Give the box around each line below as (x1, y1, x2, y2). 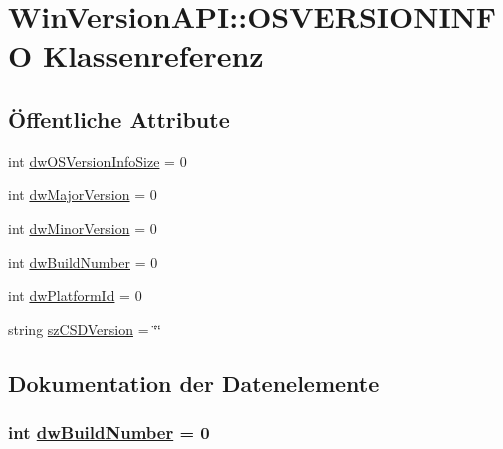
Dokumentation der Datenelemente (8, 367, 380, 398)
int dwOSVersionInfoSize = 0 (8, 150, 187, 171)
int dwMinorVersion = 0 (8, 217, 157, 238)
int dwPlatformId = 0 (8, 285, 142, 306)
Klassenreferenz (42, 35, 264, 76)
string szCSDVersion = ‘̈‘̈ (8, 318, 161, 339)
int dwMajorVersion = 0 (8, 184, 157, 205)
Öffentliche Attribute (8, 103, 230, 134)
